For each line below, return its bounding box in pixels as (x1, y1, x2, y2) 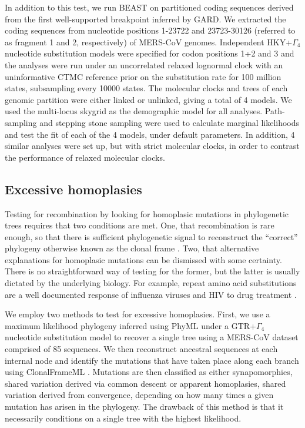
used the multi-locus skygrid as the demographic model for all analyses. (5, 105, 263, 117)
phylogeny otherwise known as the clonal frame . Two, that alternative (5, 242, 259, 254)
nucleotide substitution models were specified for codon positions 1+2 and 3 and (5, 47, 294, 59)
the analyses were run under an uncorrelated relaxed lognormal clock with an (5, 58, 283, 71)
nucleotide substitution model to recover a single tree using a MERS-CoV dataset (5, 331, 299, 343)
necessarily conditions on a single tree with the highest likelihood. (5, 412, 242, 424)
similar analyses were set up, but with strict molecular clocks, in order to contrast (5, 140, 300, 152)
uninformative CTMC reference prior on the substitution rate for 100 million (5, 70, 281, 82)
